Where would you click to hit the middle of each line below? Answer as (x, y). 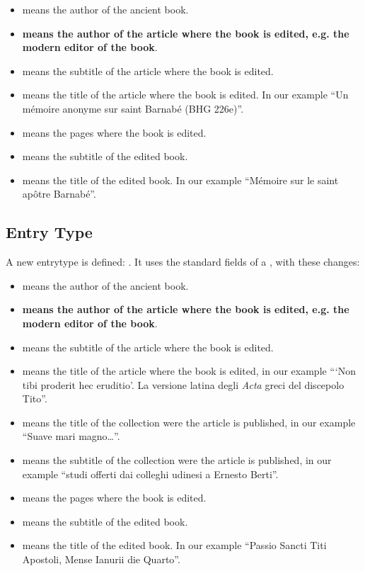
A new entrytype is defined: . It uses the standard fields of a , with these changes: (183, 262)
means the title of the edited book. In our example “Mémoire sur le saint (180, 180)
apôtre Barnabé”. (59, 194)
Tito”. (35, 398)
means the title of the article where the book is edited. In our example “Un (185, 95)
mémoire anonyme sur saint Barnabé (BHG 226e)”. (133, 108)
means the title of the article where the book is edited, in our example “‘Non (189, 371)
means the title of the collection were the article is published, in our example (189, 422)
